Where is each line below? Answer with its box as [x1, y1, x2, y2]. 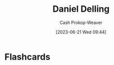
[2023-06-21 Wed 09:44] [55, 29, 107, 35]
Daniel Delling [52, 3, 110, 15]
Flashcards [4, 51, 50, 62]
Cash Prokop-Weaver [59, 20, 103, 25]
